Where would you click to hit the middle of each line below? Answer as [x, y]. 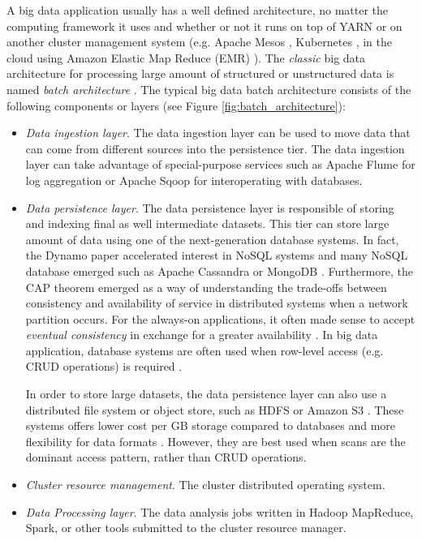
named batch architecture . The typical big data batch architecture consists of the [209, 89]
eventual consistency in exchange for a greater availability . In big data [202, 335]
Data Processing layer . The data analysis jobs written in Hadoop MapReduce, [220, 511]
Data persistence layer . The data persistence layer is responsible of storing [210, 207]
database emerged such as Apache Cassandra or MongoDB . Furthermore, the [219, 270]
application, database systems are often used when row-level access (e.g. [205, 350]
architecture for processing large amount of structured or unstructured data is [200, 73]
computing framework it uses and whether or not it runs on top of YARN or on [205, 26]
